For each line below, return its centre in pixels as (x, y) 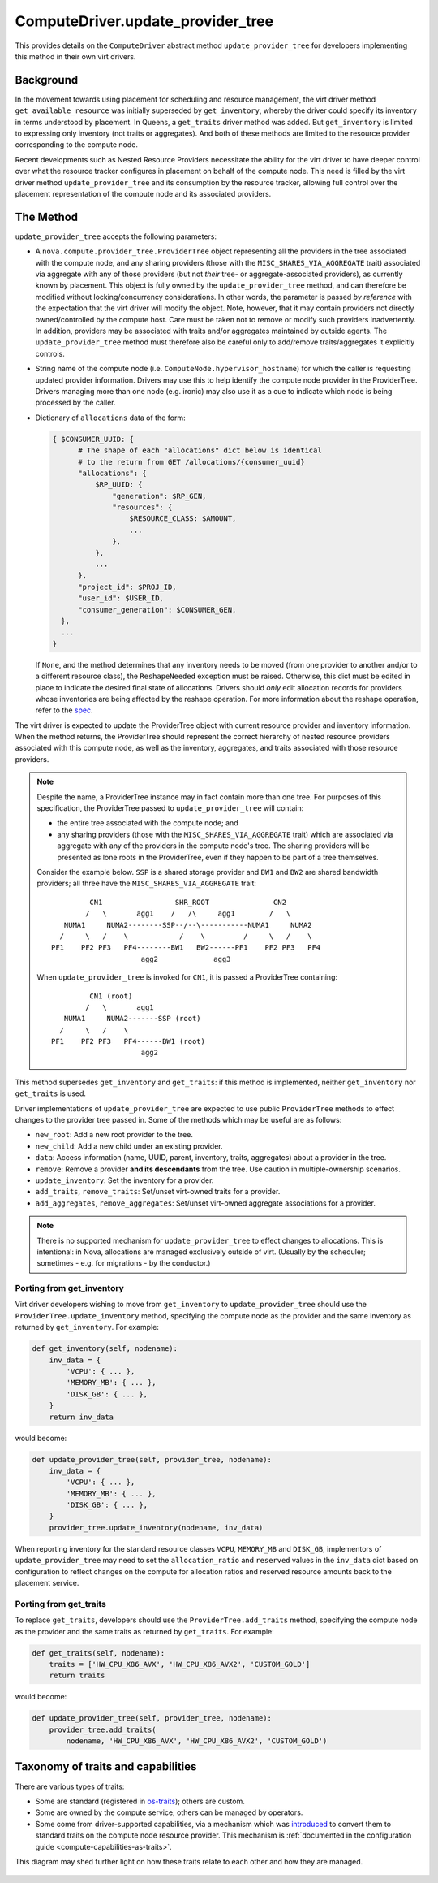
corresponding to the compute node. (76, 145)
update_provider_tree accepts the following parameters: (116, 236)
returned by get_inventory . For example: (87, 1327)
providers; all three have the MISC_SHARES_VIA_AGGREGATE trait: (147, 883)
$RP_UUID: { (118, 485)
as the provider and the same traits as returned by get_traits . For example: (145, 1631)
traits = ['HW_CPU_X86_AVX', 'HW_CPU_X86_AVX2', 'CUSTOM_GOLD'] (180, 1664)
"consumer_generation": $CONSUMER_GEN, (157, 610)
